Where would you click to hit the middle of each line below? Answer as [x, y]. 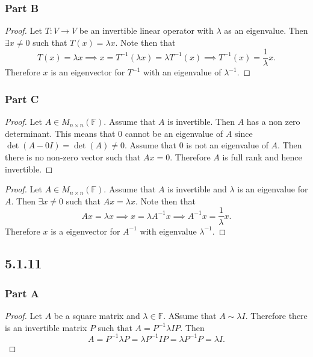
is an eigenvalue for [273, 189]
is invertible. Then [201, 122]
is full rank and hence [262, 157]
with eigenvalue [168, 231]
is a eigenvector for [85, 231]
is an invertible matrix [46, 327]
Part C [22, 99]
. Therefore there [276, 316]
